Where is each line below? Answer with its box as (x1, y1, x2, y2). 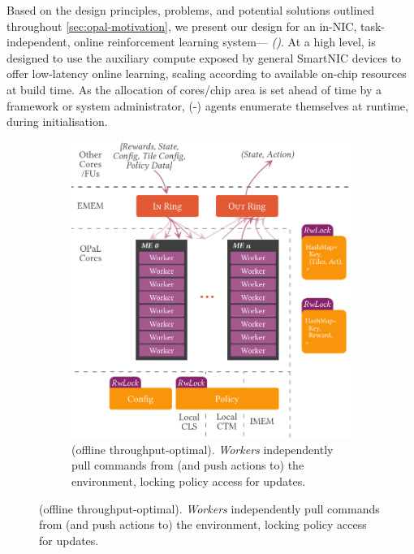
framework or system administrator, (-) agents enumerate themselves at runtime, (6, 97, 408, 114)
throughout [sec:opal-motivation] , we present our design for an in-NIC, (6, 17, 357, 34)
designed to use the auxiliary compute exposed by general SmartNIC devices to (6, 49, 402, 66)
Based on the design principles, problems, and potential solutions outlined (6, 2, 375, 18)
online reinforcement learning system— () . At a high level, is (74, 33, 376, 50)
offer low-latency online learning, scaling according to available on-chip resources (6, 65, 407, 82)
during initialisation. (6, 113, 108, 130)
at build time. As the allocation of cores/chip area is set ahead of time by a (6, 80, 382, 97)
